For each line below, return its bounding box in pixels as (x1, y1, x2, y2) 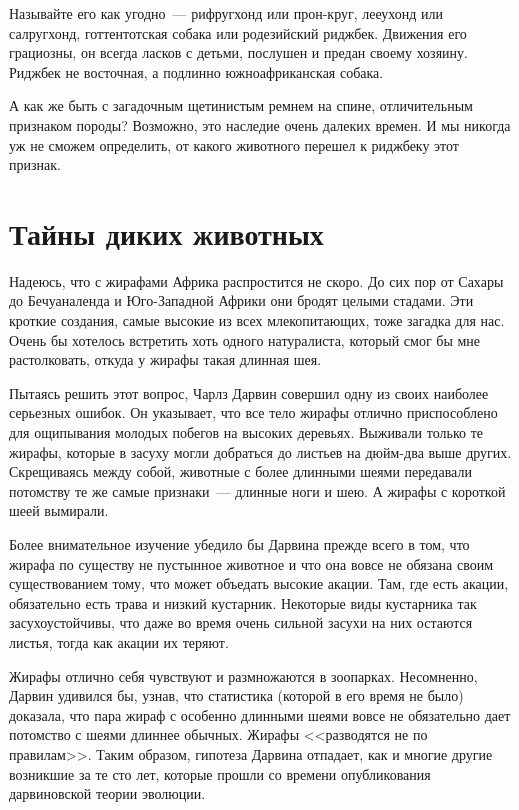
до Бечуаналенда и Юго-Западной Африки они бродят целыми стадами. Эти (9, 290, 474, 311)
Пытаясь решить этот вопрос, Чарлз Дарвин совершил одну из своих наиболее (9, 382, 489, 403)
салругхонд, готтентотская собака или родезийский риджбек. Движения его (9, 22, 467, 43)
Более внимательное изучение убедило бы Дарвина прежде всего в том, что (9, 534, 470, 554)
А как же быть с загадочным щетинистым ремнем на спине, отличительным (9, 95, 473, 116)
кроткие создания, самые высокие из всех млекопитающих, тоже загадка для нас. (9, 310, 505, 331)
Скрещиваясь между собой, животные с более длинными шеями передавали (9, 461, 472, 482)
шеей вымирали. (9, 500, 109, 521)
